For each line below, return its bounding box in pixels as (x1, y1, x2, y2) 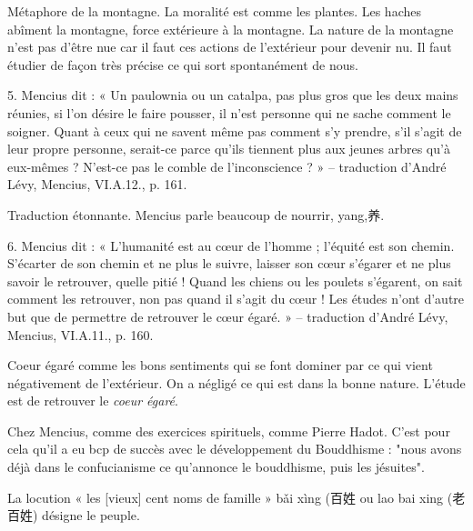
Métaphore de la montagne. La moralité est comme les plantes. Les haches (7, 2, 421, 20)
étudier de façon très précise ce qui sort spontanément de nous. (7, 55, 358, 74)
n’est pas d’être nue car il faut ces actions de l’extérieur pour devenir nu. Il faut (7, 37, 452, 56)
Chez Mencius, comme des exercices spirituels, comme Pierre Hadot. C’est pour (7, 421, 450, 440)
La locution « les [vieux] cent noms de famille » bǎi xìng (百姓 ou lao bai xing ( (7, 487, 453, 506)
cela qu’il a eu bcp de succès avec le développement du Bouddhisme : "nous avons (7, 439, 462, 458)
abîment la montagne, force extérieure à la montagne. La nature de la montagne (7, 19, 454, 38)
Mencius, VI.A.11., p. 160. (7, 325, 154, 344)
